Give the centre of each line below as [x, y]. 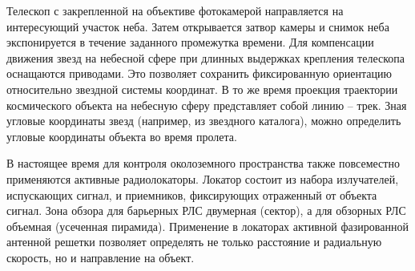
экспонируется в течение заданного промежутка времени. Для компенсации [190, 42]
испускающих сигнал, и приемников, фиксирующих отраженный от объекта [192, 194]
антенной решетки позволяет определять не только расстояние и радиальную [194, 242]
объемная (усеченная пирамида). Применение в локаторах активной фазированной [207, 226]
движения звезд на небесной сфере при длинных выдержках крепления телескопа [205, 57]
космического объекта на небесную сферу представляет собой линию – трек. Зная [207, 105]
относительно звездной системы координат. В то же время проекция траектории [202, 89]
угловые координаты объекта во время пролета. [122, 136]
